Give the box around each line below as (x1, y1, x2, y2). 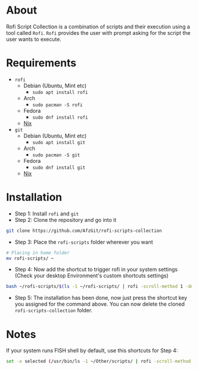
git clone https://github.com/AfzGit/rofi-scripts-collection (6, 228, 162, 234)
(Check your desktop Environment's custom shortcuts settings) (14, 272, 169, 279)
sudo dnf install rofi (32, 114, 88, 120)
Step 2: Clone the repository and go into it (14, 216, 117, 223)
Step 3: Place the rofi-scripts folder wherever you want (14, 238, 153, 245)
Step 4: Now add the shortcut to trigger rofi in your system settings (14, 266, 178, 273)
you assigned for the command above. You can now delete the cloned (14, 300, 185, 307)
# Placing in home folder (6, 250, 70, 256)
